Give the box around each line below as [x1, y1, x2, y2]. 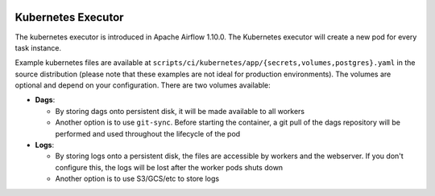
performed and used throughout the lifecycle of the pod [55, 129, 241, 138]
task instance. [14, 43, 62, 52]
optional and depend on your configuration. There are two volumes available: [14, 80, 271, 90]
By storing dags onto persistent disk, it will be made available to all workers [55, 106, 305, 116]
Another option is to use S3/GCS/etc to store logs [55, 174, 220, 184]
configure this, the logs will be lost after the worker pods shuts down [55, 162, 284, 172]
